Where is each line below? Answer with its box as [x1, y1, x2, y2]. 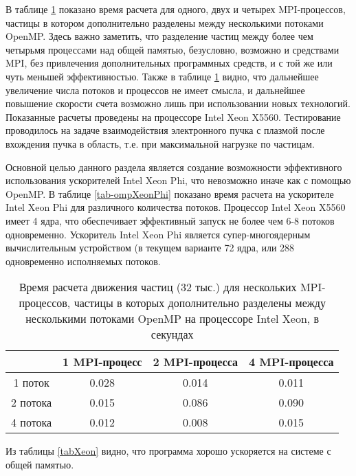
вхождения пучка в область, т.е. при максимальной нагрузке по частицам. [5, 136, 315, 150]
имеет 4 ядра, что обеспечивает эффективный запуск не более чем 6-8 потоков [5, 213, 335, 227]
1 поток [13, 374, 49, 391]
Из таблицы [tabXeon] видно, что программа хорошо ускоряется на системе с [5, 444, 331, 458]
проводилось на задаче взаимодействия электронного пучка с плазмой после [5, 123, 325, 137]
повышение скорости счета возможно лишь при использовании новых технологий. [5, 96, 351, 111]
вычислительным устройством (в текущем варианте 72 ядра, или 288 [5, 240, 295, 255]
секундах [151, 326, 194, 343]
